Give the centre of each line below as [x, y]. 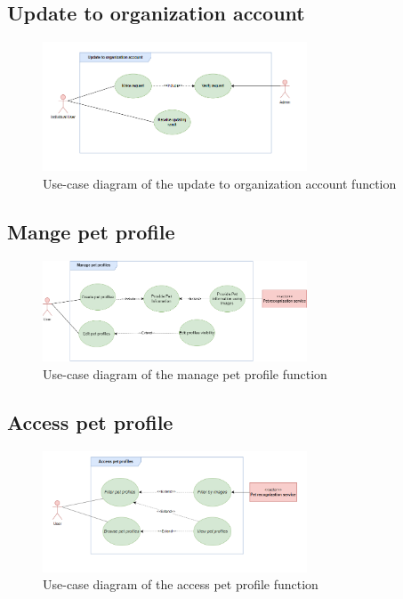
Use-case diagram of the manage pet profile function [185, 373]
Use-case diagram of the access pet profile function [181, 584]
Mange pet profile [91, 231]
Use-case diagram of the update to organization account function [220, 183]
